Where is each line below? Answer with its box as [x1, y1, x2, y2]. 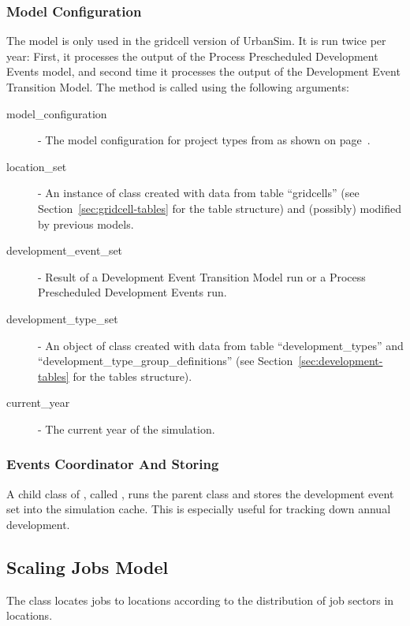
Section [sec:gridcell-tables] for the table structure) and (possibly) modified [38, 199, 402, 216]
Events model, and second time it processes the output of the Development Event [6, 63, 401, 80]
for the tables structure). [73, 367, 192, 384]
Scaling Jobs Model [6, 554, 169, 579]
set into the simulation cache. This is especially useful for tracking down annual [6, 501, 391, 517]
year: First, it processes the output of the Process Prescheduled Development [6, 47, 378, 64]
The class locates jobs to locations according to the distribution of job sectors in [6, 591, 394, 608]
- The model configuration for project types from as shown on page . [38, 132, 371, 148]
